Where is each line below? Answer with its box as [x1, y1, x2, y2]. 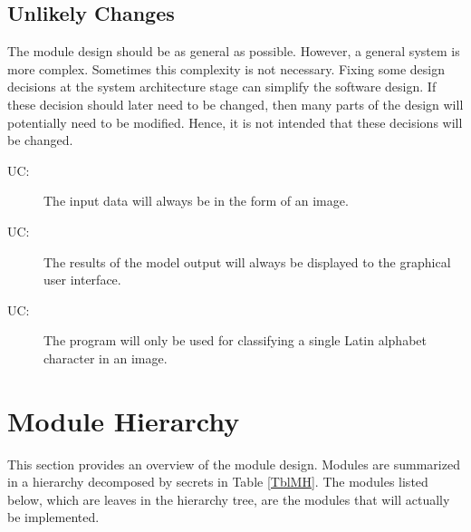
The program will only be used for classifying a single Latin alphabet [43, 331, 427, 350]
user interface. [43, 270, 121, 289]
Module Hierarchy [7, 401, 240, 439]
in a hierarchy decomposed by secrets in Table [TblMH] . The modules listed [7, 472, 428, 491]
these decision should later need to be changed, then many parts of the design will [7, 94, 464, 113]
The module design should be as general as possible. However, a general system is [7, 42, 460, 61]
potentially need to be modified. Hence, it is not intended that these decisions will [7, 112, 463, 131]
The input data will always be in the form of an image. [43, 191, 349, 210]
